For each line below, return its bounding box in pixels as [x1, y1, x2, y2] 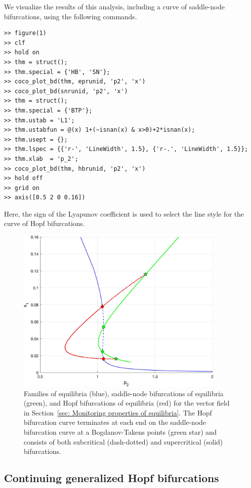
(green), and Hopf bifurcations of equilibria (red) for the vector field [24, 398, 230, 408]
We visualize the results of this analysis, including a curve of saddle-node [4, 1, 225, 11]
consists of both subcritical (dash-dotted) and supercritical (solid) [24, 436, 223, 447]
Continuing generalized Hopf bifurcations [4, 470, 219, 486]
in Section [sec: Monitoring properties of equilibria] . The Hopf [24, 407, 212, 417]
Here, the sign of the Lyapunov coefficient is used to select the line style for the [4, 208, 244, 219]
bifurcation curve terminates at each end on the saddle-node [24, 417, 206, 427]
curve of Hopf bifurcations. [4, 218, 85, 228]
